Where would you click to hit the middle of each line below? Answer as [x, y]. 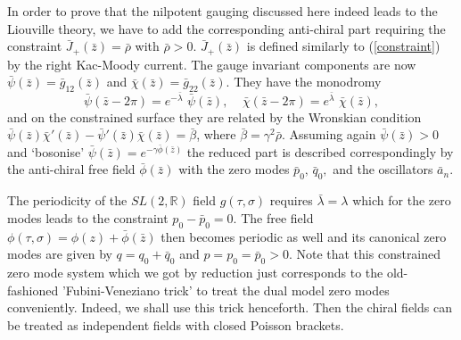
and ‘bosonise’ [46, 151]
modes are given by [60, 254]
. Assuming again [329, 134]
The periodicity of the [67, 200]
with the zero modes [234, 169]
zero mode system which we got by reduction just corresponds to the [195, 273]
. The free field [273, 217]
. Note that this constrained [365, 254]
